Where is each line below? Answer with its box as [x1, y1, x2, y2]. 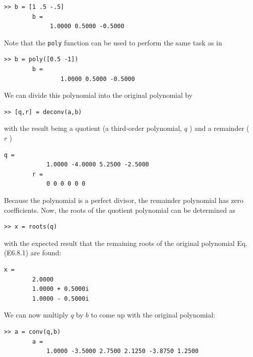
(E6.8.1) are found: [4, 247, 61, 258]
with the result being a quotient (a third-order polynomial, [4, 123, 182, 133]
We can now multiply [4, 310, 69, 320]
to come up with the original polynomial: [90, 310, 215, 320]
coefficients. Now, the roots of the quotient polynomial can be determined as [4, 204, 236, 215]
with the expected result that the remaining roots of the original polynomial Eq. [4, 238, 248, 248]
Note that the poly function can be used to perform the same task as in [4, 37, 222, 47]
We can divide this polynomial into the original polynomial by [4, 90, 193, 100]
